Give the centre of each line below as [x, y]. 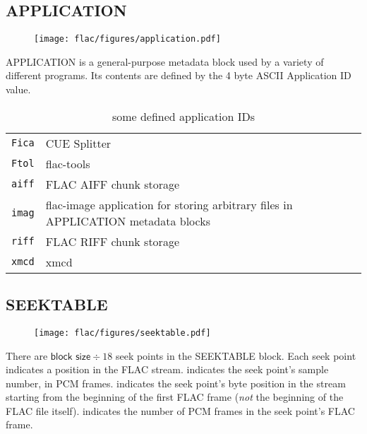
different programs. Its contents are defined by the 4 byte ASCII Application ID [179, 75]
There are [27, 355]
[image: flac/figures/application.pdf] [127, 39]
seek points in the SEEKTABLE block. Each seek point [236, 355]
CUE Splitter [78, 143]
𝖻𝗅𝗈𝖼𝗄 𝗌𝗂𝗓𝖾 [71, 357]
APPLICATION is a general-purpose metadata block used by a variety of [165, 61]
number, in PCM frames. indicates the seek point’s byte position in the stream [176, 383]
